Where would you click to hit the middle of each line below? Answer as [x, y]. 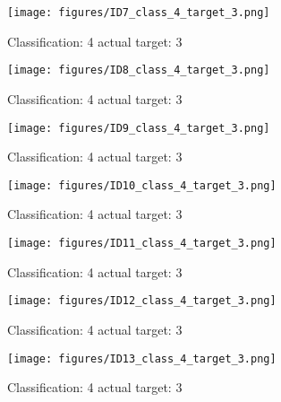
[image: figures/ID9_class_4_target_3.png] [139, 128]
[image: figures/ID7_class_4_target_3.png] [139, 13]
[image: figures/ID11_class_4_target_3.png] [142, 243]
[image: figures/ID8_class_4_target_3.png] [139, 70]
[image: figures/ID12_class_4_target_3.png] [142, 301]
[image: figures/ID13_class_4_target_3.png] [142, 358]
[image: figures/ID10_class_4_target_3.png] [142, 185]
